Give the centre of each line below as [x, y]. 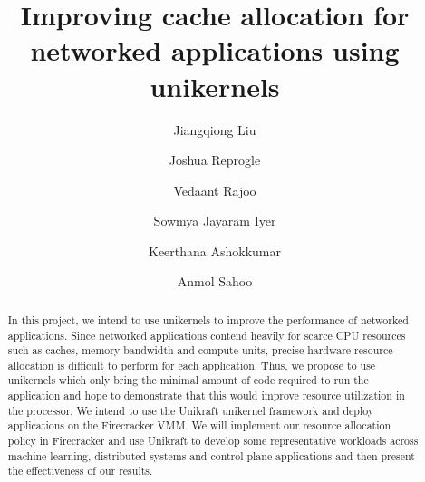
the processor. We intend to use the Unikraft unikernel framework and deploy [191, 410]
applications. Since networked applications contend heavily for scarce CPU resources [207, 335]
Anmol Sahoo [215, 281]
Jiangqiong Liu [215, 129]
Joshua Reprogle [215, 160]
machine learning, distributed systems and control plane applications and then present [211, 455]
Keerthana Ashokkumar [214, 251]
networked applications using [215, 50]
